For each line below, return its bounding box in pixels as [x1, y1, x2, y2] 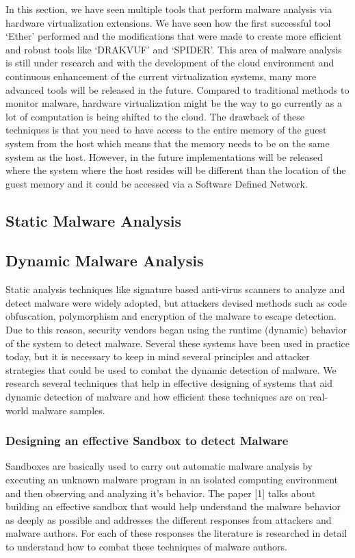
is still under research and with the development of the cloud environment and [5, 55, 334, 70]
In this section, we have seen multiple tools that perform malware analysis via [5, 2, 332, 16]
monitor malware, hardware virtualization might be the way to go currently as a [5, 96, 342, 110]
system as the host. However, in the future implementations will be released [5, 149, 323, 164]
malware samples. [31, 403, 105, 417]
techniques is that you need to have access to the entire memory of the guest [5, 123, 327, 137]
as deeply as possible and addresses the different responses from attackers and [5, 512, 332, 527]
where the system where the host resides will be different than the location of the [5, 163, 346, 177]
